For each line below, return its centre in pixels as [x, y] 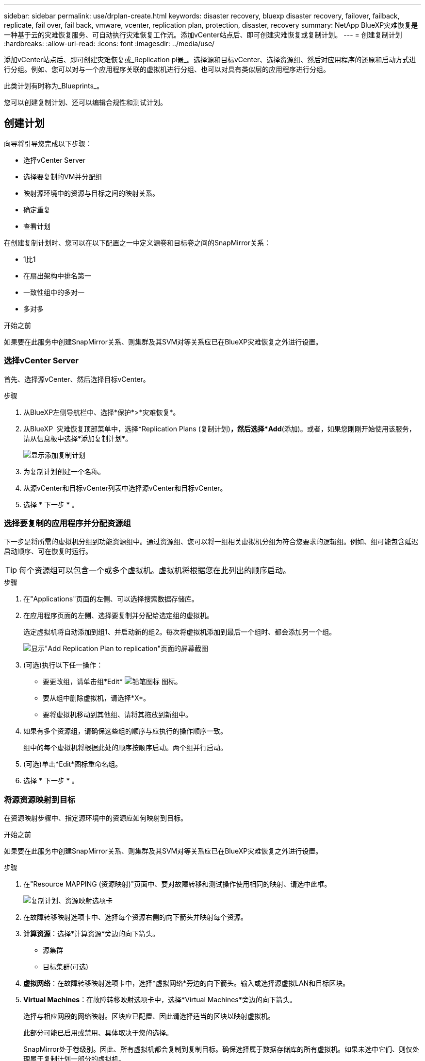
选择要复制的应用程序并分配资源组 [67, 523]
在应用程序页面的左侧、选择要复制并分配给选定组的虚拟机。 [118, 616]
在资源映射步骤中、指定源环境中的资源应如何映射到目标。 [96, 818]
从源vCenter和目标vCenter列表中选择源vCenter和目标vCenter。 [125, 488]
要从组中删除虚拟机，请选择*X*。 [96, 698]
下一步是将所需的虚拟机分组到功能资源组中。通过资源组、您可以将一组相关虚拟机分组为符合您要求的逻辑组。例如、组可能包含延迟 [211, 542]
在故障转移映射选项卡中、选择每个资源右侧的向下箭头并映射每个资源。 [135, 917]
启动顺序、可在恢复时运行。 [48, 551]
